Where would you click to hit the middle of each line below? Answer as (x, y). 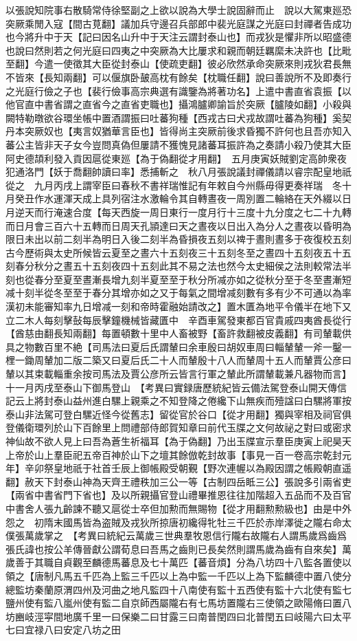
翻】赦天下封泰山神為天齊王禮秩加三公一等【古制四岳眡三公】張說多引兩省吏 (178, 481)
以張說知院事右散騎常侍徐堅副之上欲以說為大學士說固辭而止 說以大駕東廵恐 (178, 10)
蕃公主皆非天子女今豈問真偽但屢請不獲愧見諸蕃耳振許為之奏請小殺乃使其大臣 (178, 144)
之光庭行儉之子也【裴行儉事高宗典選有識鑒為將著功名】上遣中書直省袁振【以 (178, 90)
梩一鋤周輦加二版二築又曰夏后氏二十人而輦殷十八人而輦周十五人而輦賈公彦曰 (178, 360)
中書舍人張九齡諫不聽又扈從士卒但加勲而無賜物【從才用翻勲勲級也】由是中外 (178, 508)
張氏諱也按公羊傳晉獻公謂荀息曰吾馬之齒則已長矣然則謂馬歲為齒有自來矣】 (174, 548)
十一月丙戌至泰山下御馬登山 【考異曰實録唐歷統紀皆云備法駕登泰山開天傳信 (176, 387)
